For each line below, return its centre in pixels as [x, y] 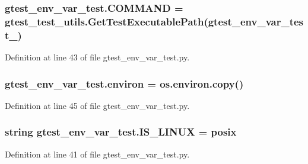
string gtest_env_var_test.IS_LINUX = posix [121, 132]
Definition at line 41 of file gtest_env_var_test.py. [97, 154]
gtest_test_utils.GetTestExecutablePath [104, 21]
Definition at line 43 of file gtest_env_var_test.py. [97, 57]
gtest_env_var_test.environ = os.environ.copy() [124, 83]
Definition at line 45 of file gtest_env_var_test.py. [97, 105]
